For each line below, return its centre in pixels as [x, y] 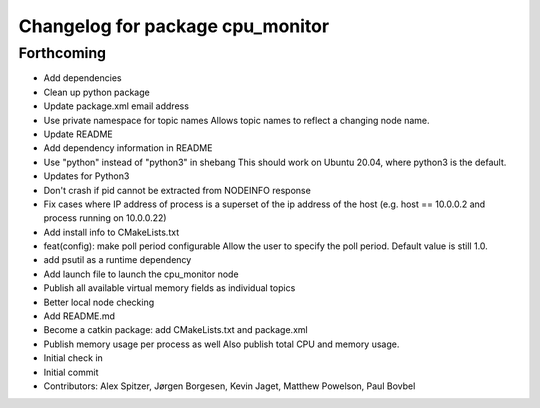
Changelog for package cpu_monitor [174, 26]
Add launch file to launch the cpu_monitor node [141, 274]
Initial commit [71, 372]
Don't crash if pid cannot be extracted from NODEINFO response [177, 190]
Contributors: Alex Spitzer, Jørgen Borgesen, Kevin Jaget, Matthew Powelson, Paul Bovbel [229, 386]
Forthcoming [62, 53]
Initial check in [73, 358]
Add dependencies [82, 78]
